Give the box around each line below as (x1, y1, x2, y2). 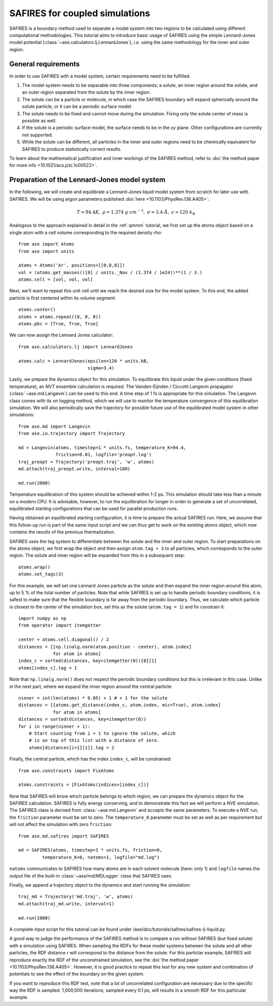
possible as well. (22, 117, 57, 123)
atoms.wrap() (18, 564, 51, 570)
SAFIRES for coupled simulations (9, 8, 150, 19)
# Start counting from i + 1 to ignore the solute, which (28, 730, 176, 736)
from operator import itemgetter (18, 623, 101, 628)
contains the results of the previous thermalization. (9, 529, 116, 535)
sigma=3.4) (87, 365, 115, 371)
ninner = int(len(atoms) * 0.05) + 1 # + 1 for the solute (18, 695, 168, 701)
